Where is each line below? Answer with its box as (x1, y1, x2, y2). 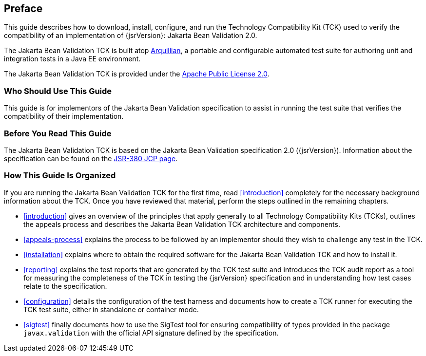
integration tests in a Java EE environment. (4, 55, 141, 63)
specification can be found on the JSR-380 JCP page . (4, 154, 178, 163)
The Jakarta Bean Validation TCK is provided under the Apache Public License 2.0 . (4, 70, 270, 78)
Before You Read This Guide (4, 128, 112, 138)
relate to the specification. (23, 281, 107, 290)
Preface (4, 2, 43, 15)
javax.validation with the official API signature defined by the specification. (23, 328, 279, 337)
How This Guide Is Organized (4, 170, 116, 181)
